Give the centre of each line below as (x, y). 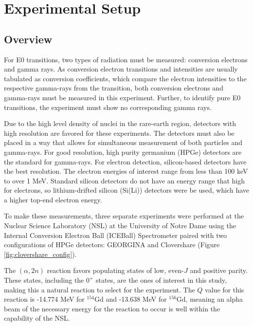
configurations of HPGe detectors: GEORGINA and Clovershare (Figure (112, 244)
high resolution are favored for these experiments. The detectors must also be (119, 133)
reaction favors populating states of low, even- (115, 270)
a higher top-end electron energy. (53, 199)
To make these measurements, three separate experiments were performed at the (124, 216)
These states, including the (44, 280)
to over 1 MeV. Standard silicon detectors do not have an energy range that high (125, 180)
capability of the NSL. (37, 318)
